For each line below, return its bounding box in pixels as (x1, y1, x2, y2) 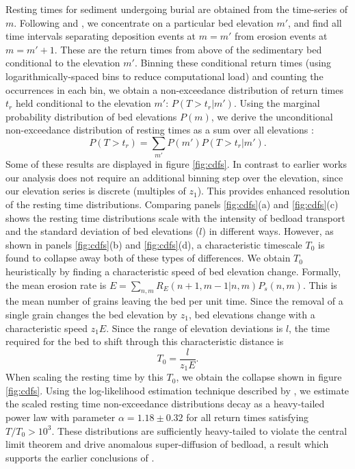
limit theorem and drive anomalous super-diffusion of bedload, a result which (5, 437, 329, 451)
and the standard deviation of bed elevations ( (5, 224, 200, 238)
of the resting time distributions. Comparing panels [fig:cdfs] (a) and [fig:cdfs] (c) (5, 197, 339, 212)
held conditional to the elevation (15, 96, 151, 110)
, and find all (288, 15, 342, 29)
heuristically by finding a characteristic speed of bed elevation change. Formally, (5, 264, 341, 279)
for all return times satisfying (186, 410, 309, 424)
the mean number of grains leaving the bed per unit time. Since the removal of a (5, 294, 343, 308)
